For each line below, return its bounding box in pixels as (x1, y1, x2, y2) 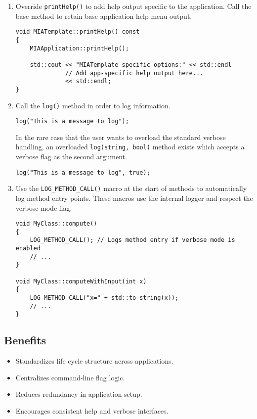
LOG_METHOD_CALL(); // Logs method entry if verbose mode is (30, 236, 235, 244)
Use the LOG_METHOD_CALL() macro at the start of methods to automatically (15, 183, 247, 193)
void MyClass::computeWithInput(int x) (15, 278, 147, 285)
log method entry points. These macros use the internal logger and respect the (15, 192, 253, 203)
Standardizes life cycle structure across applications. (15, 356, 173, 366)
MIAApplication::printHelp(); (30, 45, 129, 52)
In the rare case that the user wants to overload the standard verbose (15, 132, 226, 142)
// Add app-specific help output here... (65, 69, 204, 77)
